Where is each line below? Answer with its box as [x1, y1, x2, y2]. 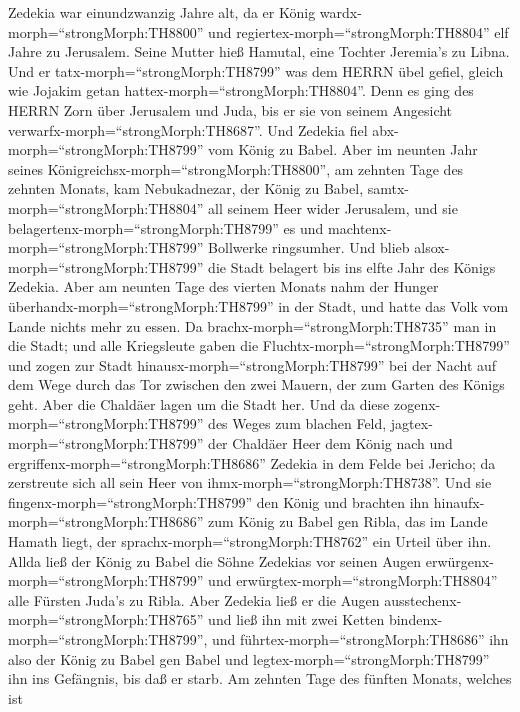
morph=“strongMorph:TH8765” [8, 609, 204, 630]
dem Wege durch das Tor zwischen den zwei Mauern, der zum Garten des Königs [8, 374, 505, 395]
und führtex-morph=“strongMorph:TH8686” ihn [212, 629, 509, 649]
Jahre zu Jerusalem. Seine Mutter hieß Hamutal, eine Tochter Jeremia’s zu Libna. [8, 41, 510, 62]
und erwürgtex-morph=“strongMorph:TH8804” [208, 570, 498, 591]
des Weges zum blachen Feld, [208, 413, 387, 434]
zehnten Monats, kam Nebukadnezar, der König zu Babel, [8, 178, 364, 199]
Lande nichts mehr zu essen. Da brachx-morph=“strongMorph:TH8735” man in [8, 315, 497, 336]
